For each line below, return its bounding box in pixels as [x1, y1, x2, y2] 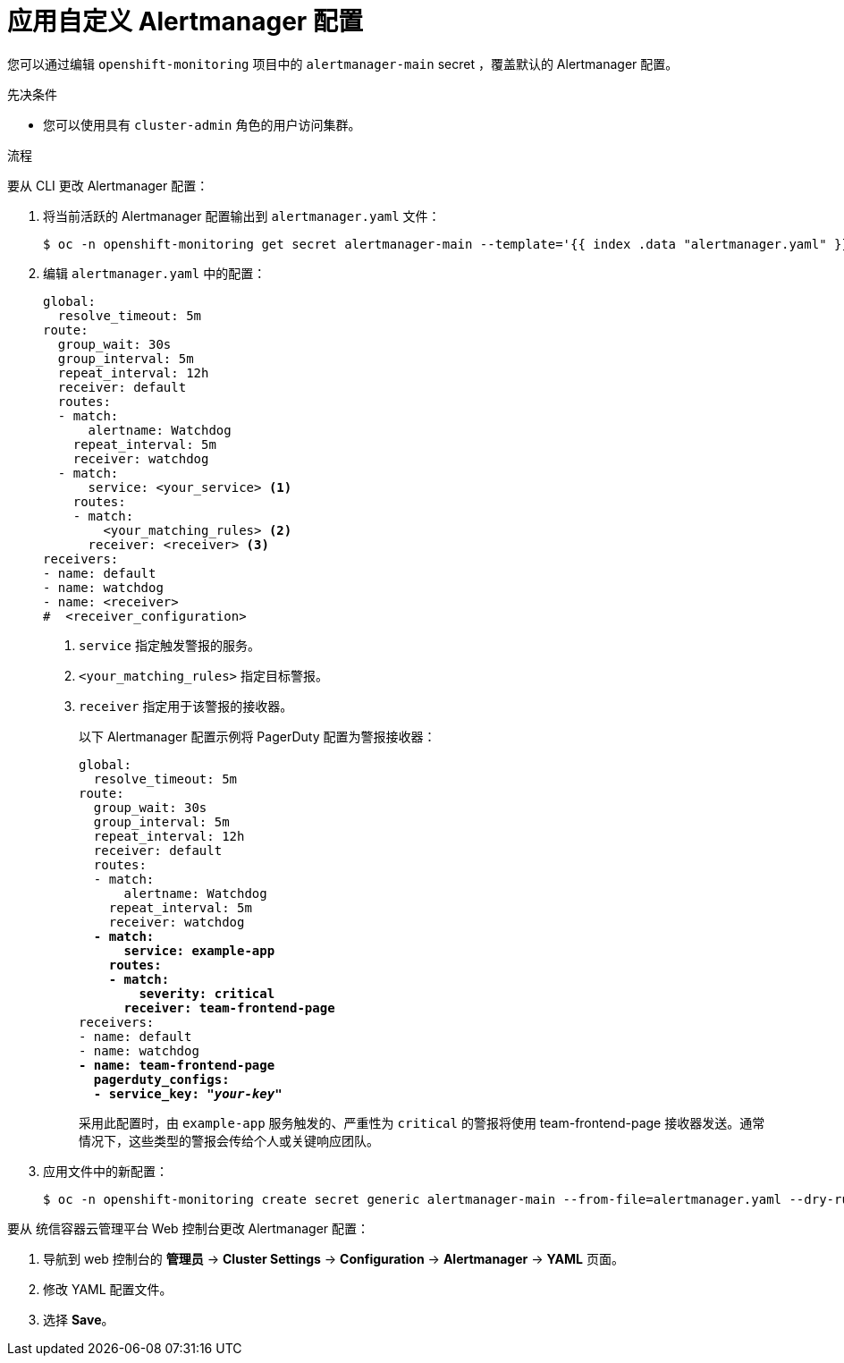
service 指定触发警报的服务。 [79, 637, 260, 653]
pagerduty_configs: [93, 1071, 230, 1087]
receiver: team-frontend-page [123, 1000, 335, 1015]
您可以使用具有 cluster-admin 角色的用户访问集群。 [43, 116, 361, 132]
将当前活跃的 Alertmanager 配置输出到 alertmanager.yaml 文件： [43, 207, 441, 224]
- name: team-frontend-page [79, 1057, 275, 1072]
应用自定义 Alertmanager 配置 [7, 6, 363, 37]
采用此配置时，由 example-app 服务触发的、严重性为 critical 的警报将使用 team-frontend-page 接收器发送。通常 [79, 1114, 765, 1130]
